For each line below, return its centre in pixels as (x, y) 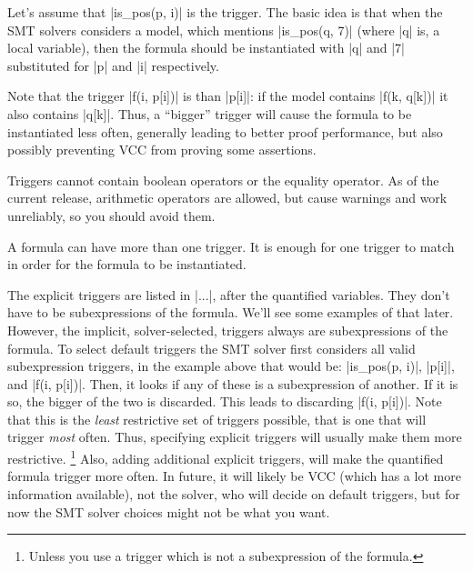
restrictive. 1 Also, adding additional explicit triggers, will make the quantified (226, 457)
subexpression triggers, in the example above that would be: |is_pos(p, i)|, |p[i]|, (231, 366)
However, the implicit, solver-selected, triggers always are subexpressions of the (228, 330)
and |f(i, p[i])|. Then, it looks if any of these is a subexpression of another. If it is (233, 383)
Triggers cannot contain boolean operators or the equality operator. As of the (223, 180)
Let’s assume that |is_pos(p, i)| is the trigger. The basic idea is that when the (225, 12)
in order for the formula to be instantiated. (127, 264)
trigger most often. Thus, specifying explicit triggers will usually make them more (235, 437)
